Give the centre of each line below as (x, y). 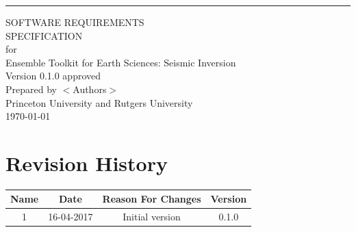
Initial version (152, 217)
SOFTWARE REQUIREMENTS (75, 22)
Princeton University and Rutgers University (99, 102)
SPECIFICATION (44, 35)
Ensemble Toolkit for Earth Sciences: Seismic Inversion (121, 62)
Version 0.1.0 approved (53, 76)
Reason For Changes (152, 199)
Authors (90, 89)
